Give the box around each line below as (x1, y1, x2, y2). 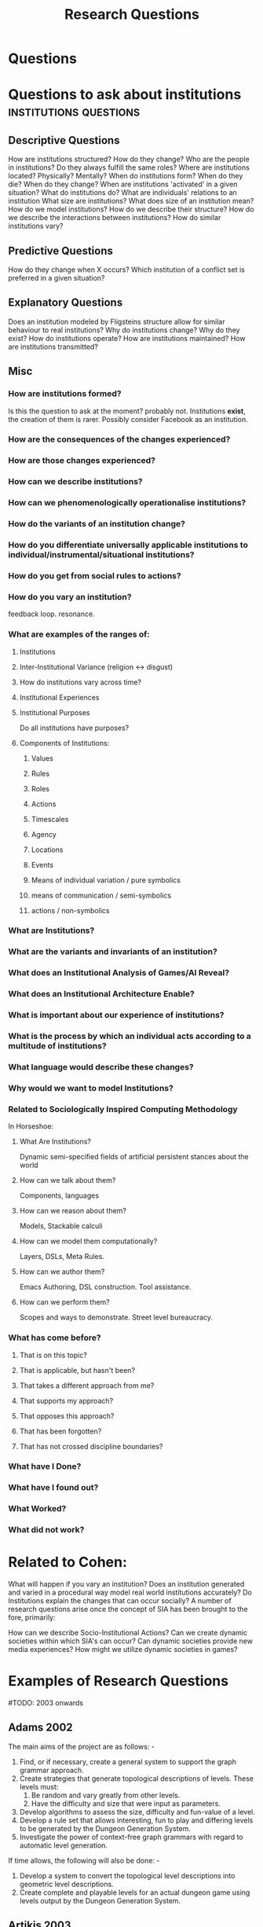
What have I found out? (8, 1482, 99, 1493)
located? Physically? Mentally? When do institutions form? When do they (8, 171, 243, 181)
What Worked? (8, 1503, 67, 1514)
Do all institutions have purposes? (19, 723, 130, 732)
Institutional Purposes (19, 707, 90, 717)
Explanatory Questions (8, 296, 123, 310)
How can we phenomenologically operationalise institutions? (8, 497, 247, 508)
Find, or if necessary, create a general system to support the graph (19, 1756, 237, 1766)
